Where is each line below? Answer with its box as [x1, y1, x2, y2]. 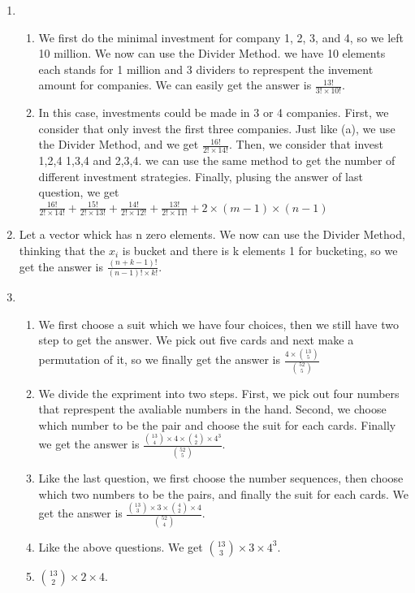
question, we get [38, 184, 119, 201]
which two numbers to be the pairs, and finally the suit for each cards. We [38, 485, 409, 502]
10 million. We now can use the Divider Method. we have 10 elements [38, 45, 386, 62]
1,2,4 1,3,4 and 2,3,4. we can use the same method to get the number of [38, 152, 396, 169]
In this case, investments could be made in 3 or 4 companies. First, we [38, 104, 389, 121]
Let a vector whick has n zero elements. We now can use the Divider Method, [19, 226, 405, 243]
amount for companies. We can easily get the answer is [38, 76, 312, 93]
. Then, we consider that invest [229, 136, 383, 153]
